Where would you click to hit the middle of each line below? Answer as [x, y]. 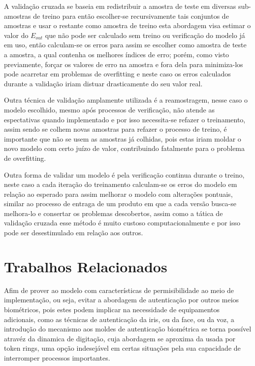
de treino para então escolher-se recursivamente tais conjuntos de [131, 16]
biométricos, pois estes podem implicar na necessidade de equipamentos [112, 309]
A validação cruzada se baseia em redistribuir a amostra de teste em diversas [120, 6]
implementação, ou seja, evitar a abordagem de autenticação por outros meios [122, 300]
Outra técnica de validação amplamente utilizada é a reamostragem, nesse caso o [126, 100]
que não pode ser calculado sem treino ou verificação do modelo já [145, 35]
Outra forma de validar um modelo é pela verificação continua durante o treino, [124, 174]
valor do [16, 35]
